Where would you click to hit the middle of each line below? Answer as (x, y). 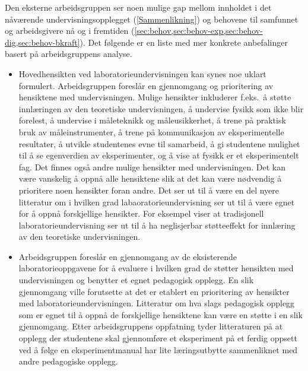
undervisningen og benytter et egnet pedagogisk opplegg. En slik (136, 280)
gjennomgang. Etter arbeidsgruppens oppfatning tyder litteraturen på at (151, 326)
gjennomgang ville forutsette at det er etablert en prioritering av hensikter (154, 291)
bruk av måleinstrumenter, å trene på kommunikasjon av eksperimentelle (151, 131)
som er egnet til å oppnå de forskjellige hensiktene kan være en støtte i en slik (161, 314)
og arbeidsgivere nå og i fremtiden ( (70, 31)
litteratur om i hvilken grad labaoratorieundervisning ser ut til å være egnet (157, 202)
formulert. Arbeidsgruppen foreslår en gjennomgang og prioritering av (146, 85)
